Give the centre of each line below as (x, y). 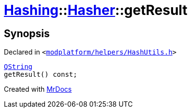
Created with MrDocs (38, 89)
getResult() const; (41, 75)
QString (18, 67)
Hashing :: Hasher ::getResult (96, 10)
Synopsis (27, 33)
